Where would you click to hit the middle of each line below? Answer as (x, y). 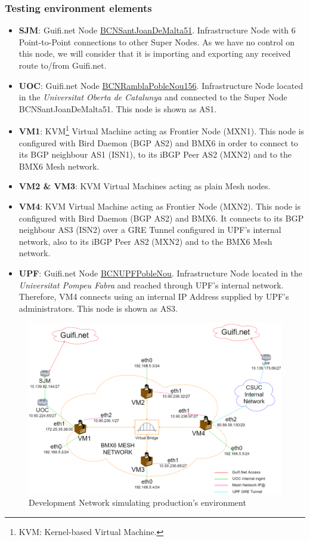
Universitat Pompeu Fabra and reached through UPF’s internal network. (151, 285)
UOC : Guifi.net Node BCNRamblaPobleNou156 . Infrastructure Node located (161, 85)
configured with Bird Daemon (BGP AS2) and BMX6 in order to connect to (159, 142)
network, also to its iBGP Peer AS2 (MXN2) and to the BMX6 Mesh (145, 241)
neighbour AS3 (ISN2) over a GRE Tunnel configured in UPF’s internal (150, 230)
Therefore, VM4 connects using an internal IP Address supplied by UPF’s (154, 296)
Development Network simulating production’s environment (137, 502)
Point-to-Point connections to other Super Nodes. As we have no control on (157, 42)
